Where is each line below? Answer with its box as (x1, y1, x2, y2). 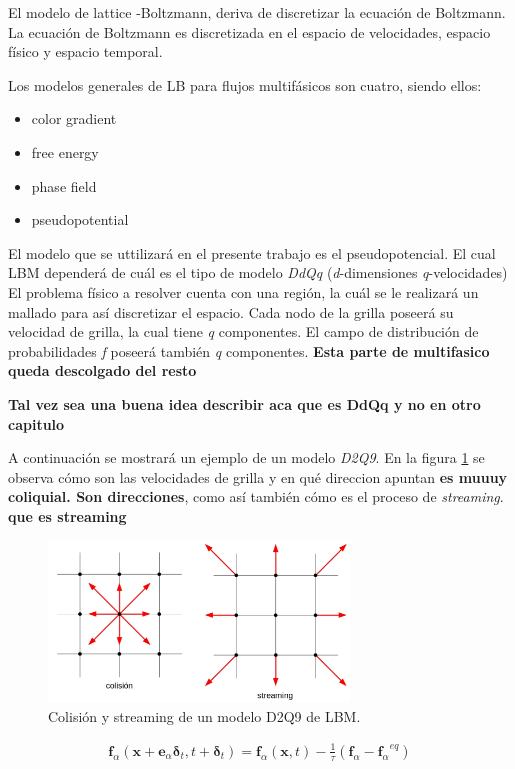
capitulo (8, 413, 65, 434)
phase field (31, 175, 97, 196)
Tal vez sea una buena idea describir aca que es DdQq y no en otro (8, 393, 481, 414)
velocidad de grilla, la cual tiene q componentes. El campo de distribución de (8, 321, 479, 342)
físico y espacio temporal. (8, 41, 163, 62)
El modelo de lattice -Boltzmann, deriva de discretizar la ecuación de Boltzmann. (8, 2, 506, 22)
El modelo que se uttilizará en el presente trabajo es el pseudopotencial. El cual (8, 242, 496, 263)
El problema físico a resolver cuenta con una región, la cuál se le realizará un (8, 281, 479, 302)
